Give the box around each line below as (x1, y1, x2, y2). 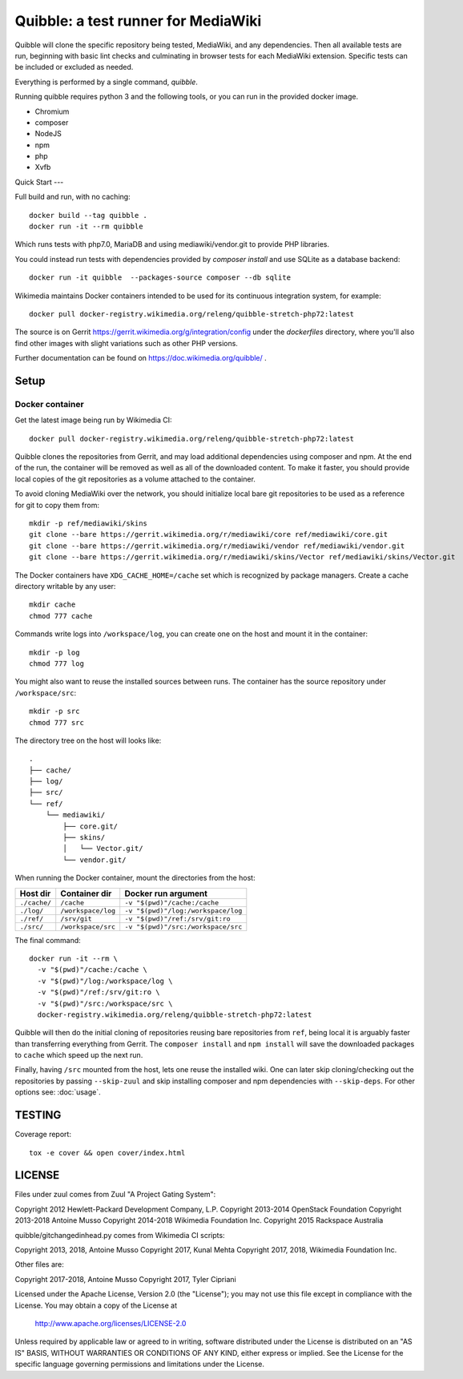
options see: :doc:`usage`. (14, 1087, 101, 1097)
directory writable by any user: (14, 581, 116, 591)
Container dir (60, 888, 112, 899)
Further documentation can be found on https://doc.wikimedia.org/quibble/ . (14, 353, 268, 363)
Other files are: (14, 1260, 64, 1269)
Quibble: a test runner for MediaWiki (14, 12, 262, 30)
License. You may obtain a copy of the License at (14, 1300, 178, 1310)
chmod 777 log (29, 659, 84, 668)
